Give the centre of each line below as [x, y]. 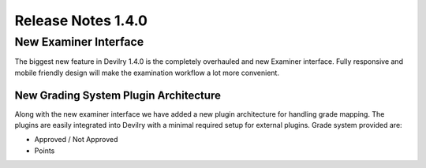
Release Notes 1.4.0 [81, 21]
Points [45, 151]
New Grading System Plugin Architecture [118, 95]
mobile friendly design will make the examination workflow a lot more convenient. [147, 73]
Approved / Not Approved [76, 140]
